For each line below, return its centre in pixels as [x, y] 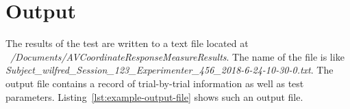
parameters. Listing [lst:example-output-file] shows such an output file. [154, 96]
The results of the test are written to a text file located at [127, 43]
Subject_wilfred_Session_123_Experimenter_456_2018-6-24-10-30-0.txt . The [170, 70]
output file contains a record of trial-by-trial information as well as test [155, 83]
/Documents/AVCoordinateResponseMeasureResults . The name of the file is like [177, 56]
